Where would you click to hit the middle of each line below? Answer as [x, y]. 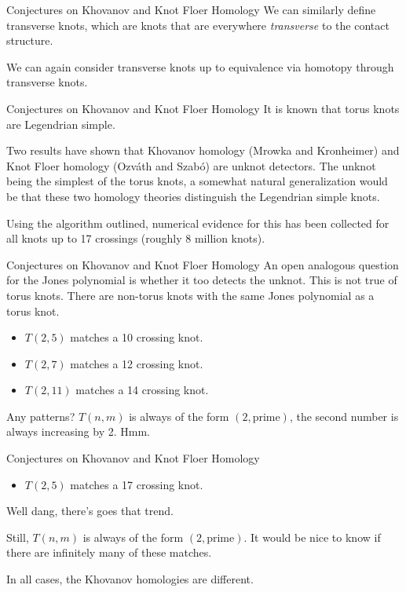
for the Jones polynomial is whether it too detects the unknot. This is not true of [202, 280]
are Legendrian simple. [61, 124]
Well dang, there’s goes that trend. [90, 511]
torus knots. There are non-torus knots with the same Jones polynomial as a [190, 295]
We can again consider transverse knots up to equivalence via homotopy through [200, 66]
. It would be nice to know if [312, 537]
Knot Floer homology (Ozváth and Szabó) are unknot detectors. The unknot [191, 165]
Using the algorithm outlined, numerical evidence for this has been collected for [198, 223]
